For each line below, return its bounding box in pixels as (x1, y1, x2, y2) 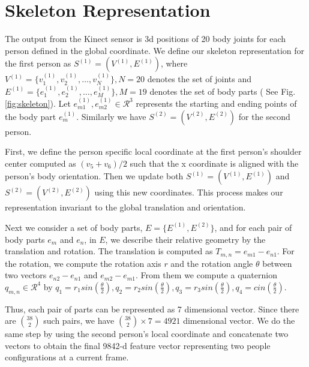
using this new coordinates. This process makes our (94, 186, 283, 198)
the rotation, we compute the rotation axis (5, 257, 161, 269)
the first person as (5, 57, 71, 70)
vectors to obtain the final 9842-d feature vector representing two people (5, 339, 271, 351)
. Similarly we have (76, 110, 146, 122)
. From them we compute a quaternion (136, 269, 277, 281)
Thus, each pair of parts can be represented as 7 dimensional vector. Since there (5, 302, 299, 315)
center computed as (5, 157, 76, 169)
